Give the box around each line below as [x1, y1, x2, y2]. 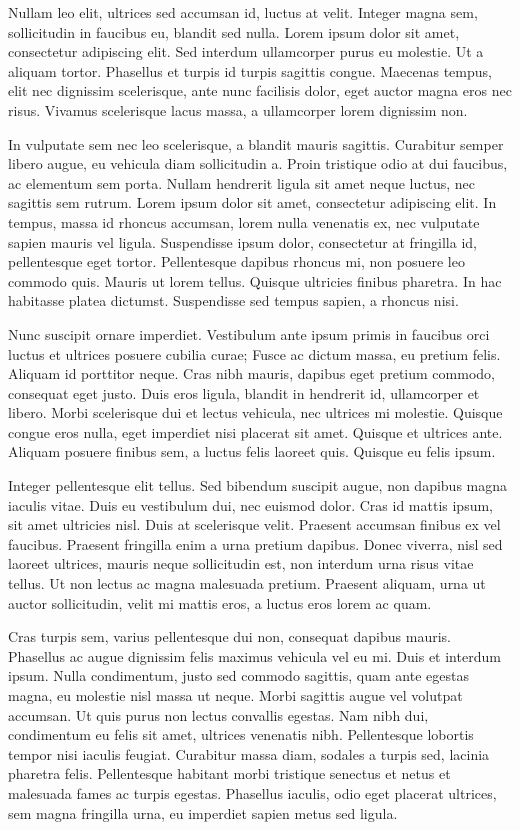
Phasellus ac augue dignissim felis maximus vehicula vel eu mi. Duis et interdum [8, 645, 501, 666]
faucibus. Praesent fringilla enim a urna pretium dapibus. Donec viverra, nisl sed [8, 533, 503, 554]
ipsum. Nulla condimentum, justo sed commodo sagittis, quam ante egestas [8, 665, 469, 686]
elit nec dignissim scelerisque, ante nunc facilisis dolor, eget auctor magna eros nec [8, 80, 512, 101]
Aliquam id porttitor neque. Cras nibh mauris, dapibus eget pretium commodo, [8, 363, 495, 384]
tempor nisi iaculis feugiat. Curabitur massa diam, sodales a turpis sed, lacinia [8, 743, 490, 764]
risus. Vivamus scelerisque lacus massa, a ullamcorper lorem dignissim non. [8, 99, 468, 120]
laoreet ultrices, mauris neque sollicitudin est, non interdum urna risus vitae [8, 553, 474, 574]
